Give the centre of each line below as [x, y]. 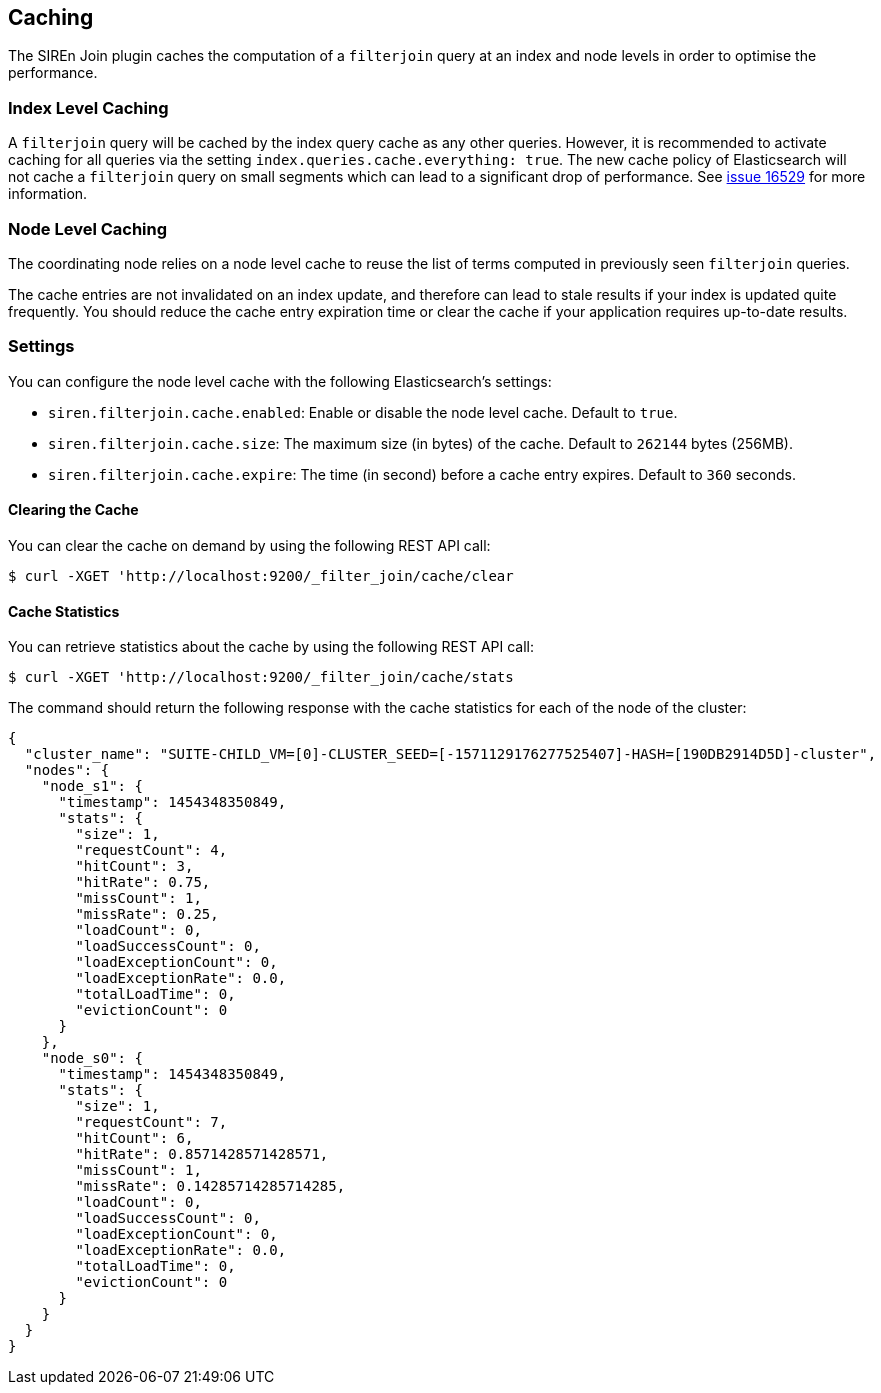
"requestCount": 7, [151, 1122]
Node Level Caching [88, 228]
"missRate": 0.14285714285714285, [210, 1186]
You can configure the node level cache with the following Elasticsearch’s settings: [280, 381]
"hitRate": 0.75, [143, 882]
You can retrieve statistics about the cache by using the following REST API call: [271, 647]
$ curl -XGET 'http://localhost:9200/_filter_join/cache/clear [261, 575]
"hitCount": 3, [134, 866]
